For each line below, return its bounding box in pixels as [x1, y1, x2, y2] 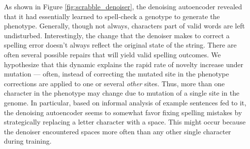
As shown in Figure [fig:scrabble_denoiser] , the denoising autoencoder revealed [4, 1, 242, 11]
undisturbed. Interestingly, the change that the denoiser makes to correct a [4, 30, 230, 40]
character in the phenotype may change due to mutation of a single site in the [4, 88, 240, 98]
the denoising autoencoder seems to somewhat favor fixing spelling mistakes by [4, 107, 242, 117]
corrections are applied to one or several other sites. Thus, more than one [4, 78, 225, 88]
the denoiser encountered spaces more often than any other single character [4, 126, 231, 136]
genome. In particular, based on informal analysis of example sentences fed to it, [4, 97, 247, 107]
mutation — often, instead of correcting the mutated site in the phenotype [4, 69, 229, 79]
